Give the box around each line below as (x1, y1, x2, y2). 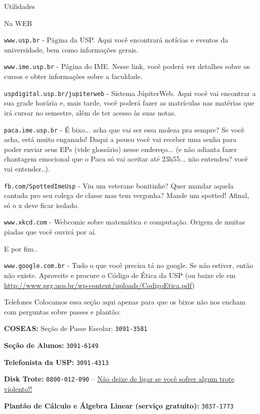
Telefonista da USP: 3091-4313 (4, 356, 109, 367)
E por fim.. (4, 243, 37, 253)
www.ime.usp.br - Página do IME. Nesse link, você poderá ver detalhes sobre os (4, 61, 250, 71)
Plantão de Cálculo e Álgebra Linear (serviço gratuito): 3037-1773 (4, 400, 234, 410)
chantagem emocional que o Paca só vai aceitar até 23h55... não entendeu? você (4, 153, 248, 164)
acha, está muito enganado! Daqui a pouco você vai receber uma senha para (4, 134, 236, 144)
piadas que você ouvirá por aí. (4, 226, 96, 237)
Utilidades (4, 1, 35, 11)
